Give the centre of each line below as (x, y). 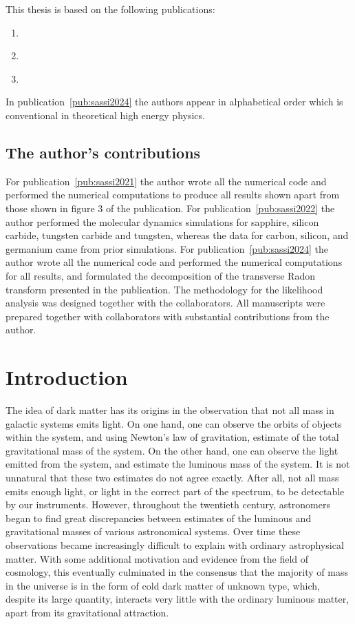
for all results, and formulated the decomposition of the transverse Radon (160, 275)
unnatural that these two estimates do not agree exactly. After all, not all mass (172, 477)
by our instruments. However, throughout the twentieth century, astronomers (168, 505)
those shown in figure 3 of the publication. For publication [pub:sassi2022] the (170, 208)
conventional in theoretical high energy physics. (105, 115)
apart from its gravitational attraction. (87, 612)
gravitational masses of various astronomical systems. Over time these (153, 531)
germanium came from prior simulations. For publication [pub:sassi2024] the (167, 248)
